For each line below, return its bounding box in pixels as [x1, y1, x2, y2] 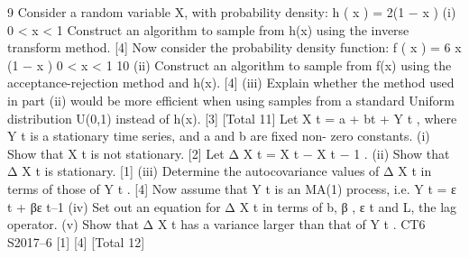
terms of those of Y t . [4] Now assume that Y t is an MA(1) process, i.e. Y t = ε [7, 179, 456, 198]
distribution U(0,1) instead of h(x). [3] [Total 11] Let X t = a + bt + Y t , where [7, 108, 457, 127]
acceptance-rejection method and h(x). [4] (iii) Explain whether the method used [7, 73, 455, 92]
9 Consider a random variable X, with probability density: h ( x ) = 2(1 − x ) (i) [7, 3, 456, 21]
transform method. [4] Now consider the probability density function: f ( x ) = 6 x [7, 38, 462, 57]
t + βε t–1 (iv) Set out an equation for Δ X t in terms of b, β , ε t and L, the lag [7, 197, 457, 216]
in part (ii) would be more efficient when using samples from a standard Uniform [7, 90, 455, 109]
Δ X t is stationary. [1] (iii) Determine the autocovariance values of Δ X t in [7, 161, 432, 180]
